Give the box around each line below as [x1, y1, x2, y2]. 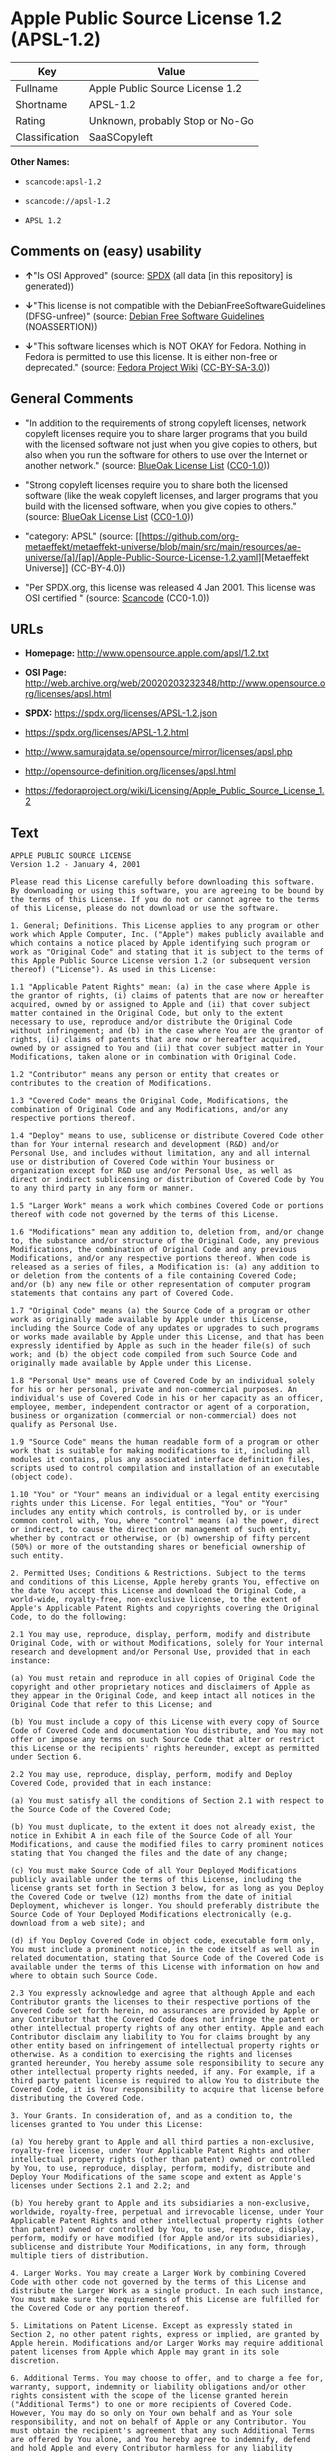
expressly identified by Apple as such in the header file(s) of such [10, 1341, 311, 1351]
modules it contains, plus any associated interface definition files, [10, 1455, 315, 1465]
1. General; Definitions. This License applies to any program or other [10, 921, 320, 931]
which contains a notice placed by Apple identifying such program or [10, 938, 311, 949]
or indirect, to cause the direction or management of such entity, [10, 1525, 302, 1535]
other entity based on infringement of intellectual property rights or [10, 2041, 320, 2051]
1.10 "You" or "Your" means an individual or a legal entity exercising [10, 1490, 320, 1500]
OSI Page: [24, 667, 67, 679]
